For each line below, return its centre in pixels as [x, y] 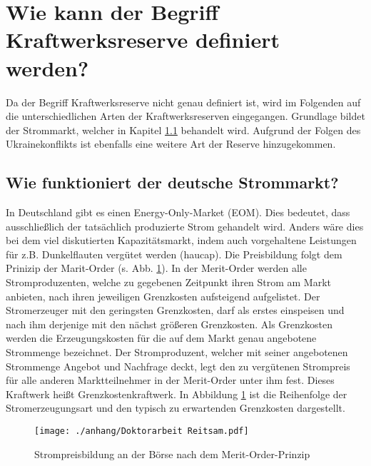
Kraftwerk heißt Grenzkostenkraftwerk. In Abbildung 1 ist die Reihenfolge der [177, 394]
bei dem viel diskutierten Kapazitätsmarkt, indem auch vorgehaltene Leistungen [181, 240]
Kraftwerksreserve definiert [143, 40]
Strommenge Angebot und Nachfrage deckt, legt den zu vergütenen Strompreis [178, 366]
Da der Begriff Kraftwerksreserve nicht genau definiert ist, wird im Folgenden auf [183, 102]
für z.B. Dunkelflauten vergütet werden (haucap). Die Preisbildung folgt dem [174, 254]
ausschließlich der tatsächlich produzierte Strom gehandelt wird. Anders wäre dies [185, 226]
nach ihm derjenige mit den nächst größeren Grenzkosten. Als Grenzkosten [169, 324]
